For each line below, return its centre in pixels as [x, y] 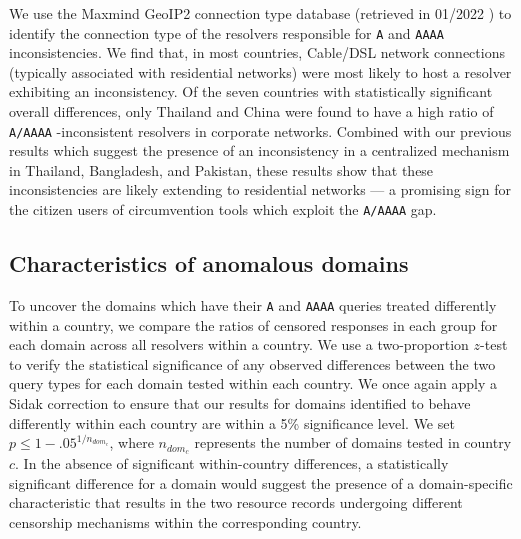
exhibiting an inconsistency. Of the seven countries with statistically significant [251, 91]
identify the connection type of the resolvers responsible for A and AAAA [226, 32]
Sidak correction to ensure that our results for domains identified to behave [240, 402]
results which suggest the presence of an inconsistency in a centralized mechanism [259, 150]
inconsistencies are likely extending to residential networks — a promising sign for [260, 189]
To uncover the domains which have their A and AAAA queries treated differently [253, 304]
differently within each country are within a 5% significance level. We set [232, 422]
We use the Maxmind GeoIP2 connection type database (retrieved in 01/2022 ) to [260, 13]
